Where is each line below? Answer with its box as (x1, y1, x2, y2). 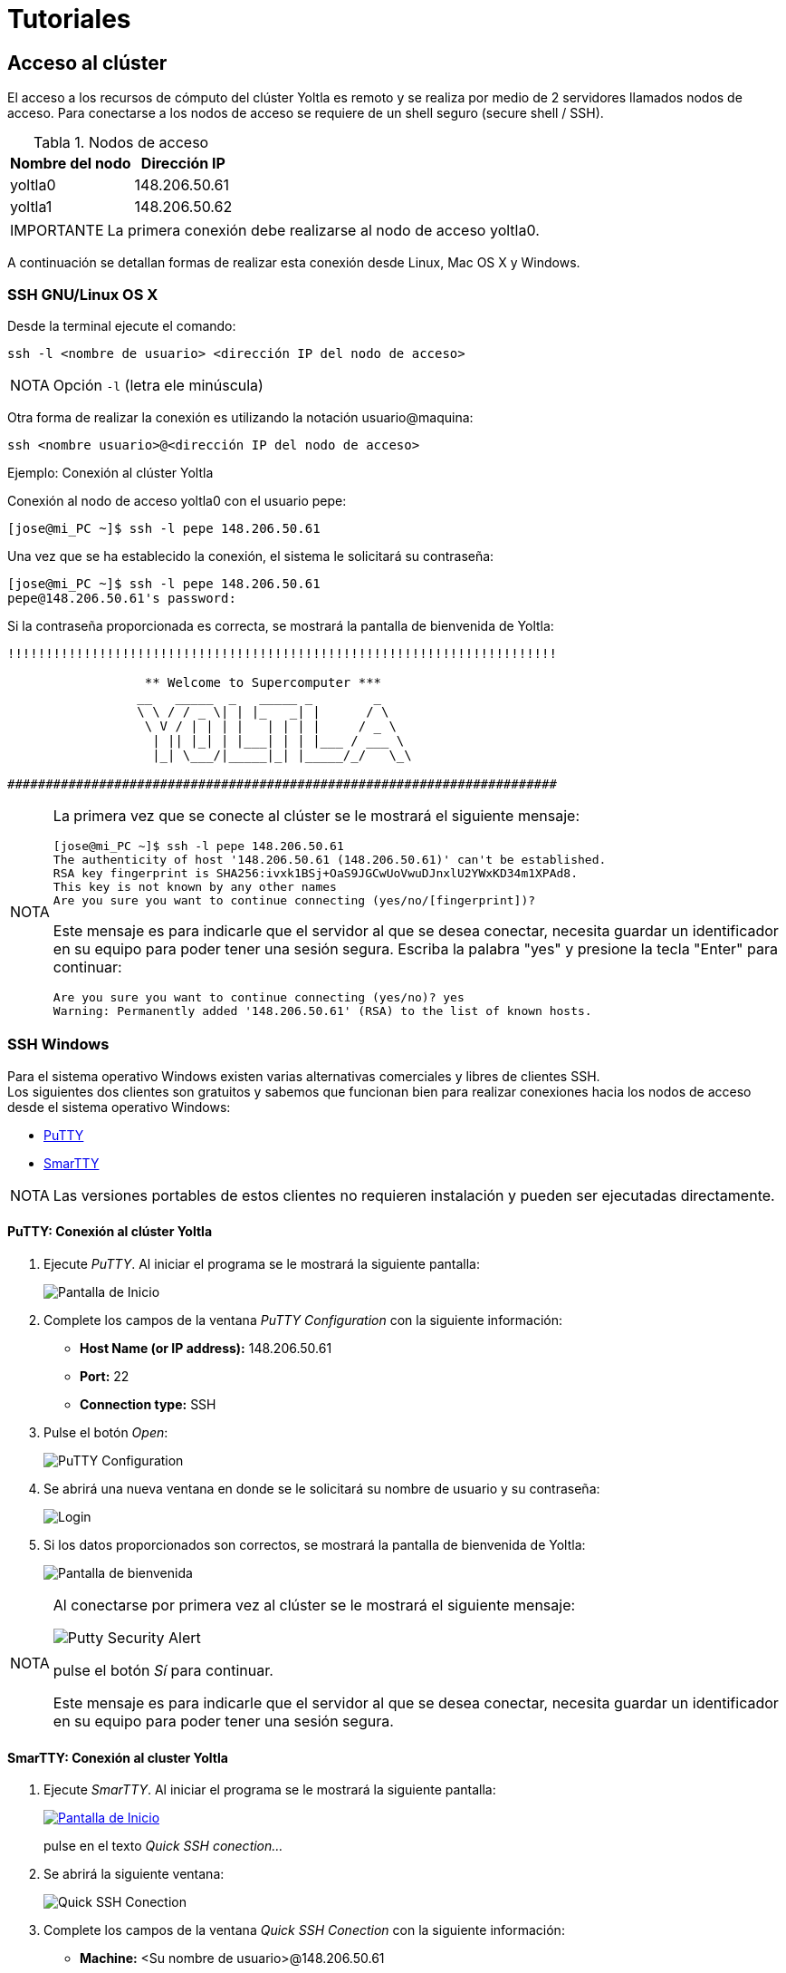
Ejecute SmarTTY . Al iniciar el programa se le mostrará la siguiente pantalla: (43, 1782, 496, 1798)
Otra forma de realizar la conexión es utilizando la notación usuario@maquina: (7, 409, 474, 425)
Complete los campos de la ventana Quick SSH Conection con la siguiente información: (43, 1922, 565, 1939)
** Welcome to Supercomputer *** (144, 674, 382, 690)
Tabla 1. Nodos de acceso (34, 133, 209, 152)
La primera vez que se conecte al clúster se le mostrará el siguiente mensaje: (53, 806, 580, 825)
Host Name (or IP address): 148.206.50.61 (80, 1340, 332, 1356)
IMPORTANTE (10, 221, 104, 240)
